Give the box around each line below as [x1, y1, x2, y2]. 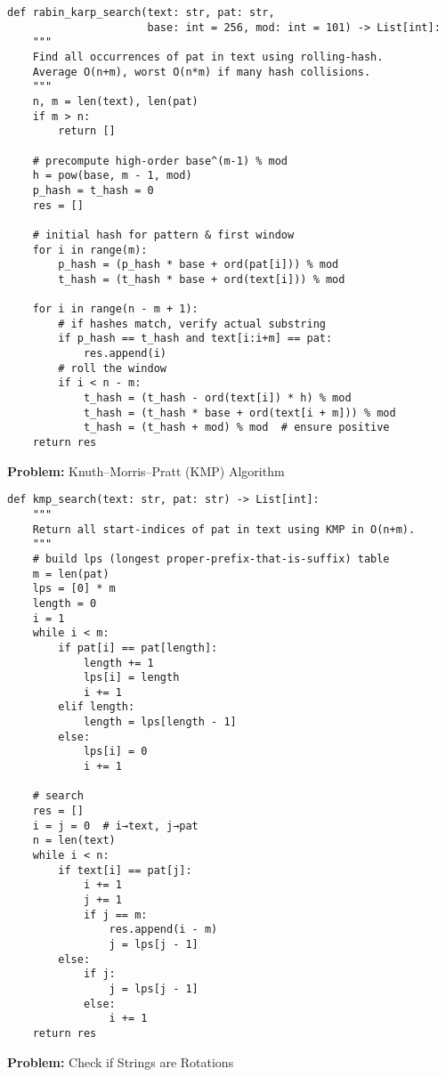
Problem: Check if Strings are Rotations [7, 1052, 234, 1071]
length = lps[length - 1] [83, 716, 237, 729]
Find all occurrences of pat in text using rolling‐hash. [32, 50, 384, 63]
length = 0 [32, 596, 97, 610]
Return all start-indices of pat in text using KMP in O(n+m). [32, 522, 416, 536]
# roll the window [58, 361, 166, 375]
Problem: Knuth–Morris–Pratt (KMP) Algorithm [7, 461, 285, 480]
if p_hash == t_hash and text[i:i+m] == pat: [58, 332, 333, 345]
